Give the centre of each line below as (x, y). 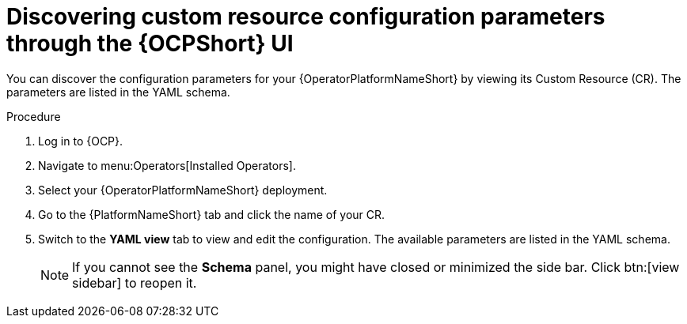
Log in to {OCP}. (81, 141)
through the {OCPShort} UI (150, 43)
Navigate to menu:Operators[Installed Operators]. (167, 165)
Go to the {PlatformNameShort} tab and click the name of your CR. (212, 214)
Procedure (34, 116)
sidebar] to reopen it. (135, 283)
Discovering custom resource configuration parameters (306, 17)
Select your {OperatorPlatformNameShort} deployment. (183, 190)
